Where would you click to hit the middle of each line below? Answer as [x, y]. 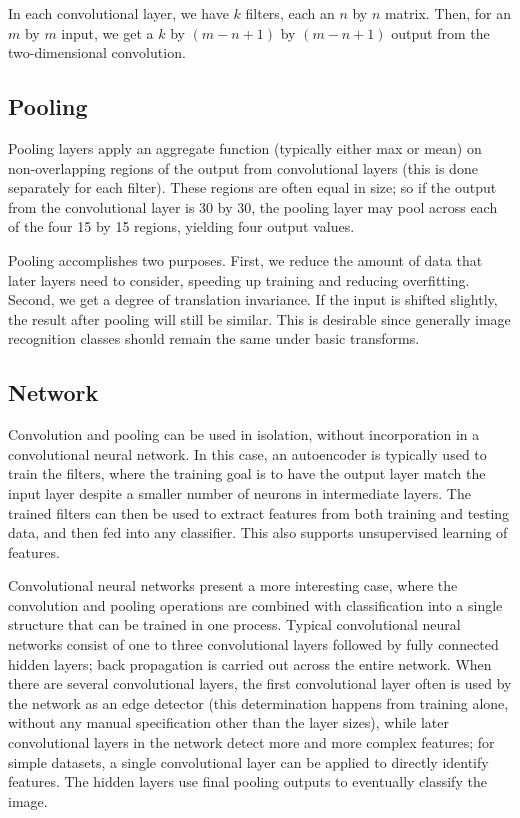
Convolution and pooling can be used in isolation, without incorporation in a [244, 434]
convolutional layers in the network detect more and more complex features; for [251, 742]
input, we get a [107, 32]
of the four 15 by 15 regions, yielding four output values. [181, 226]
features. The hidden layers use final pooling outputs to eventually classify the [247, 781]
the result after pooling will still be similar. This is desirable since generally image [259, 318]
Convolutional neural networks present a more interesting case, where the [233, 585]
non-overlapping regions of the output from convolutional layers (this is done [243, 167]
